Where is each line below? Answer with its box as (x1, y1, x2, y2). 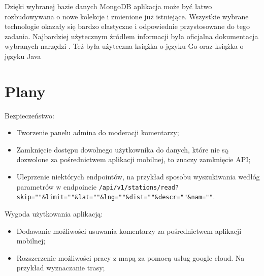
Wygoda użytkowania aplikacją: (5, 208, 103, 219)
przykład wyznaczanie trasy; (16, 262, 105, 273)
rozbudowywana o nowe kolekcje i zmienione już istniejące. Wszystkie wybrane (5, 11, 249, 21)
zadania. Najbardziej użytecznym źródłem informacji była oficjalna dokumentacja (5, 30, 258, 41)
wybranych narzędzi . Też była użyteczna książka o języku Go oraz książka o (5, 41, 244, 51)
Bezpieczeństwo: (5, 110, 54, 120)
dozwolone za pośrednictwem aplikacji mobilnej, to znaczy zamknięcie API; (16, 154, 251, 165)
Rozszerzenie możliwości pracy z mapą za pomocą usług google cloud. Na (16, 252, 245, 263)
